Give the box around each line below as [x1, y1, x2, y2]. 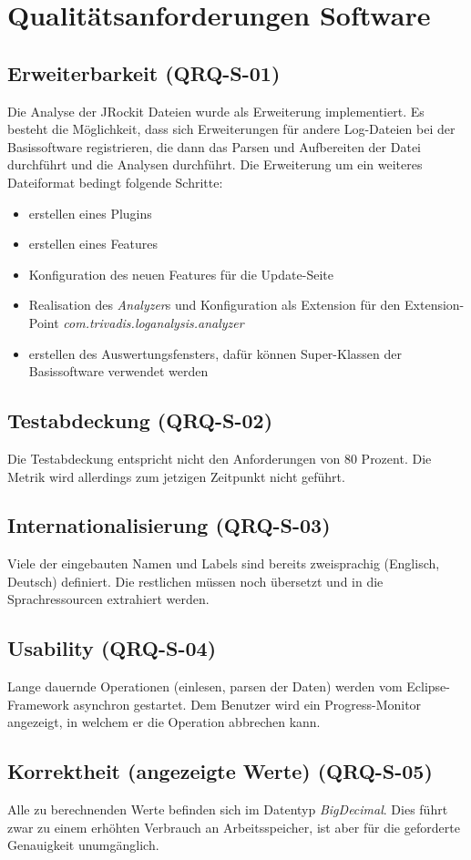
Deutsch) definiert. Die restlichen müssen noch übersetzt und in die [7, 571, 384, 590]
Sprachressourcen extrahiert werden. [7, 589, 210, 609]
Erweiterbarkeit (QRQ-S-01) [7, 58, 281, 87]
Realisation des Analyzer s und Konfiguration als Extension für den [28, 295, 401, 314]
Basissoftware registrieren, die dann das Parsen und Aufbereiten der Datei [7, 137, 421, 156]
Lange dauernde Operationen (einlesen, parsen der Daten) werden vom [7, 677, 403, 696]
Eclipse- [406, 677, 450, 696]
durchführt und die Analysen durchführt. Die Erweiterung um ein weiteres [7, 155, 423, 174]
